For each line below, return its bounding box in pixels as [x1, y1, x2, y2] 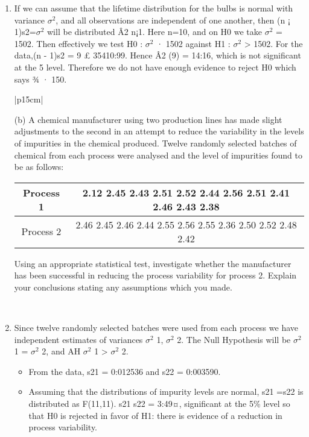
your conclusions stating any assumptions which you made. [14, 280, 232, 293]
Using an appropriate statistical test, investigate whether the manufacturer [14, 257, 291, 269]
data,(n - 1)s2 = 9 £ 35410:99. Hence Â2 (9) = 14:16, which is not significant [14, 49, 301, 61]
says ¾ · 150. [14, 72, 67, 85]
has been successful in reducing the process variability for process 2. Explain [14, 269, 297, 281]
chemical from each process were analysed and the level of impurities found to [14, 148, 302, 161]
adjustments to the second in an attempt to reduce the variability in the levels [14, 125, 304, 137]
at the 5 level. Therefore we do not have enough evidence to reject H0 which [14, 60, 296, 73]
